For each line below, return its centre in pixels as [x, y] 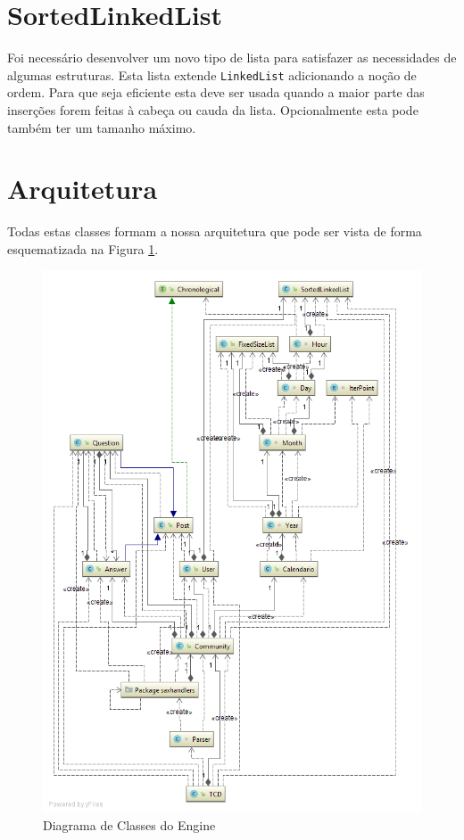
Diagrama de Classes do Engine [129, 825]
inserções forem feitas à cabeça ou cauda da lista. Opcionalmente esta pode [213, 109]
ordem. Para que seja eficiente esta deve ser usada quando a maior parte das [216, 92]
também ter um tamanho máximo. [102, 127]
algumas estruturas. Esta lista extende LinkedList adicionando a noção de [212, 74]
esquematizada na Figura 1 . [83, 248]
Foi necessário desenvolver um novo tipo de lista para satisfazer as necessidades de [232, 58]
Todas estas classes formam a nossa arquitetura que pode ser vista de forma [215, 231]
